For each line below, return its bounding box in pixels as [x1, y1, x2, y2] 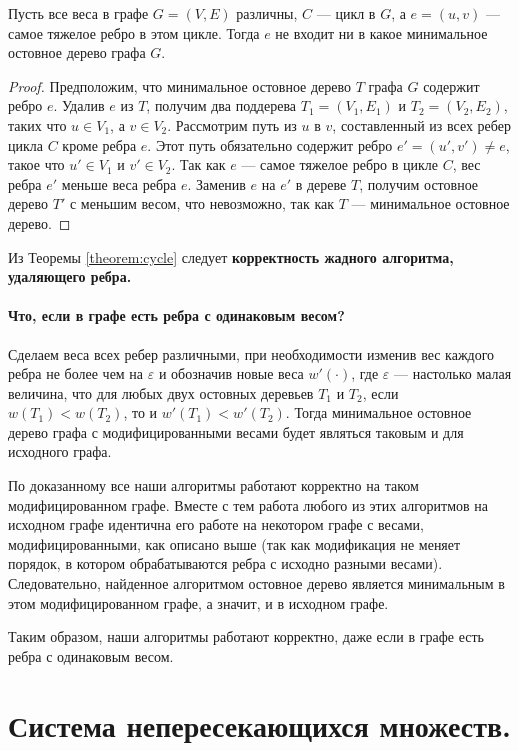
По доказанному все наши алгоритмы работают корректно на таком [8, 475, 419, 496]
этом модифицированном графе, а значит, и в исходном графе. [8, 592, 389, 613]
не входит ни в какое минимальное [275, 22, 488, 43]
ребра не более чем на [8, 363, 144, 384]
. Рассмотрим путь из [167, 114, 297, 135]
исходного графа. [8, 441, 112, 462]
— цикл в [316, 3, 376, 23]
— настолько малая [394, 363, 512, 384]
